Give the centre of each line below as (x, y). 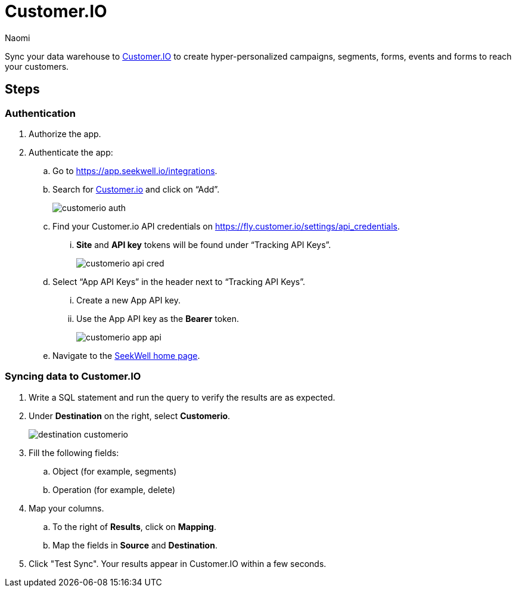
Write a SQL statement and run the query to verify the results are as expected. (182, 397)
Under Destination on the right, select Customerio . (130, 416)
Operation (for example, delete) (114, 489)
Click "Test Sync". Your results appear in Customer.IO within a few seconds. (178, 563)
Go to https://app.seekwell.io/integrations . (135, 171)
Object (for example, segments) (115, 471)
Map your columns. (66, 508)
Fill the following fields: (74, 452)
